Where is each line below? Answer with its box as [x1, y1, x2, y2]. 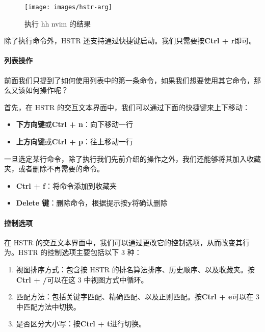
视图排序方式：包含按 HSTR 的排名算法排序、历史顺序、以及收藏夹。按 [16, 264, 255, 274]
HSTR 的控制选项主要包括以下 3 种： [18, 247, 142, 258]
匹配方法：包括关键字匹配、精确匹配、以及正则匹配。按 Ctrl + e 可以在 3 [16, 291, 260, 302]
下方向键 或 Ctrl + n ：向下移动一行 [16, 119, 133, 130]
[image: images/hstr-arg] [24, 4, 112, 11]
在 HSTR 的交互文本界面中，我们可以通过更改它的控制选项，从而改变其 [4, 237, 243, 247]
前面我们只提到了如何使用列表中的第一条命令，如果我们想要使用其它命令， [4, 74, 254, 85]
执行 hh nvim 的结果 [24, 18, 91, 29]
